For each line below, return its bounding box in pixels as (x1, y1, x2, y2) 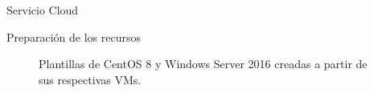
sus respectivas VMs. (39, 71, 142, 87)
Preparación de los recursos (6, 28, 142, 45)
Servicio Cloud (6, 2, 79, 18)
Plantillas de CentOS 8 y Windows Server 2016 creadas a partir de (39, 55, 368, 72)
